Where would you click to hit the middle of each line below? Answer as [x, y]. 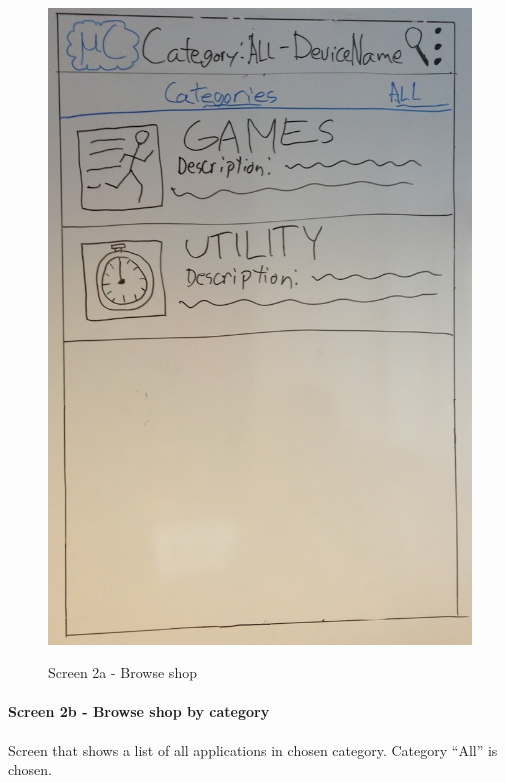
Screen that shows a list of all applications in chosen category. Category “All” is [253, 749]
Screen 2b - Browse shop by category [139, 711]
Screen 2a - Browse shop [122, 672]
